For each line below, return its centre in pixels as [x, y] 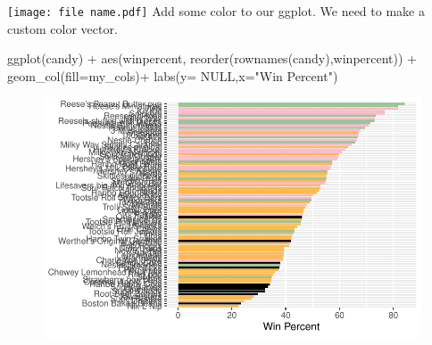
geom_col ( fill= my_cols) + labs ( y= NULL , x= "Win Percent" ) [173, 75]
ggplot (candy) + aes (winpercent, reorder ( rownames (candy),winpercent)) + [212, 58]
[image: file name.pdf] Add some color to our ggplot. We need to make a [216, 11]
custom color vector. [62, 28]
